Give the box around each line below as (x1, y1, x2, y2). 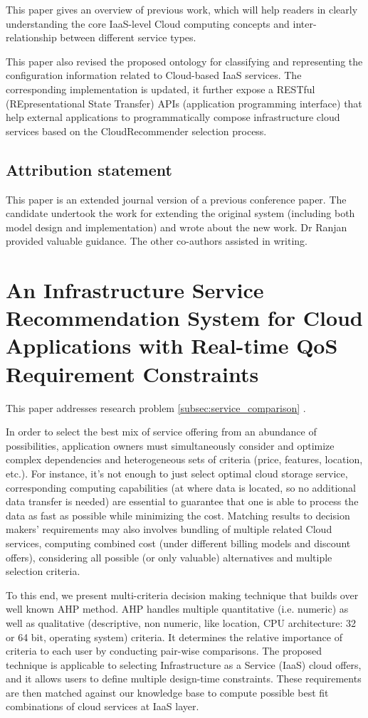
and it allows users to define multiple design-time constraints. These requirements (6, 671, 362, 686)
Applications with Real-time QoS (6, 331, 338, 360)
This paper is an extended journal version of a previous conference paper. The (6, 191, 347, 206)
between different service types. (60, 30, 196, 45)
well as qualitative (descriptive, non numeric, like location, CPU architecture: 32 (6, 615, 357, 630)
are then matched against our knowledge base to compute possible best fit (6, 685, 329, 699)
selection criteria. (6, 564, 80, 579)
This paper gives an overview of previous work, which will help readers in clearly (6, 2, 358, 16)
